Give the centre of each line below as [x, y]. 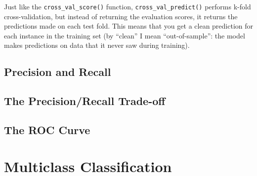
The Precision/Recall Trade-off [85, 101]
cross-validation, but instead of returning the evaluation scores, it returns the [121, 16]
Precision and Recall [58, 72]
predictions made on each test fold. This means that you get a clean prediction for [129, 26]
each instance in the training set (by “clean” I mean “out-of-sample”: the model [125, 35]
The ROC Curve [47, 129]
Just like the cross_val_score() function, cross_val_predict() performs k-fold [128, 6]
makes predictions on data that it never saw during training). [97, 45]
